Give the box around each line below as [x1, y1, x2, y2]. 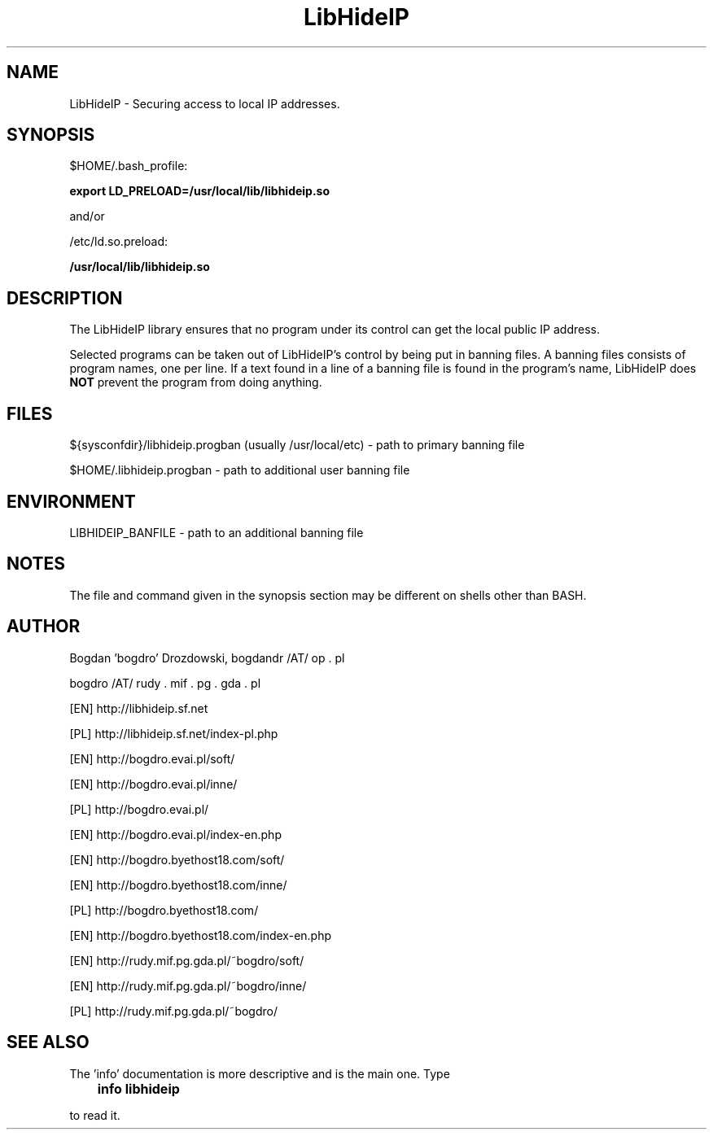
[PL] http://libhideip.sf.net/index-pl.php [69, 726, 278, 741]
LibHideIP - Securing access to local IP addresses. [69, 96, 340, 111]
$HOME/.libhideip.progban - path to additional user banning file [69, 463, 410, 478]
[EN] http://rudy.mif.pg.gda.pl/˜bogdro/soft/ [69, 953, 304, 968]
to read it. [69, 1108, 120, 1122]
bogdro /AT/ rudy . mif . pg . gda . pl [69, 675, 261, 690]
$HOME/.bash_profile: [69, 159, 188, 173]
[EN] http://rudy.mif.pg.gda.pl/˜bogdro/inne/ [69, 978, 307, 993]
